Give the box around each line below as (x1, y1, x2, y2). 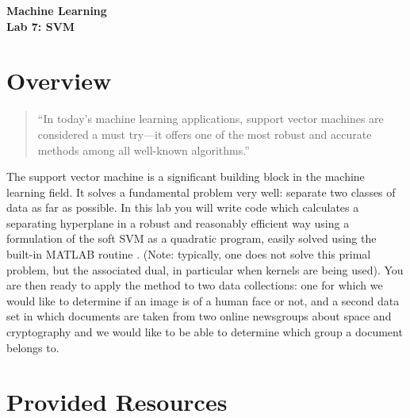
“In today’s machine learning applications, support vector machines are (37, 110, 384, 127)
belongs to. (6, 339, 59, 355)
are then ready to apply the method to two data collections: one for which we (6, 277, 383, 293)
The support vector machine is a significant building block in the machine (6, 168, 365, 185)
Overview (6, 64, 112, 97)
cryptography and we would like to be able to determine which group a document (6, 324, 403, 340)
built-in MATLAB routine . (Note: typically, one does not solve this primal (6, 246, 371, 263)
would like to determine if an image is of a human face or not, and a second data (6, 292, 400, 309)
